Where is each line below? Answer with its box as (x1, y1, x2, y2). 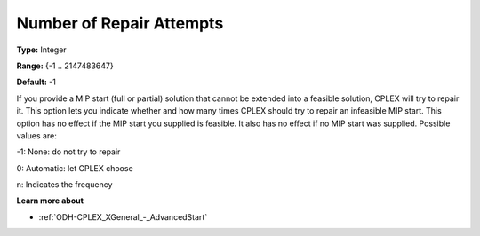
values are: (16, 130, 57, 141)
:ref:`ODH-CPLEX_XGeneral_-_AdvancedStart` (38, 211, 208, 222)
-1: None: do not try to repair (16, 146, 121, 157)
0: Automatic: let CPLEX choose (16, 162, 133, 173)
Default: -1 (16, 76, 57, 88)
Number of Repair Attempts (16, 13, 224, 33)
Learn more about (16, 195, 84, 206)
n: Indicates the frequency (16, 179, 113, 190)
